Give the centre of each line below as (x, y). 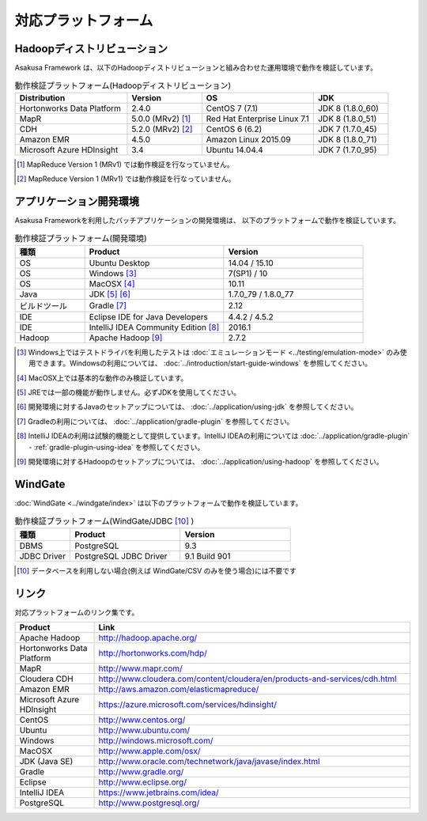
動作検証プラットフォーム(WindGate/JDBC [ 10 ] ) (104, 520)
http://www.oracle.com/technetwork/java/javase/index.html (209, 761)
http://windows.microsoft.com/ (156, 740)
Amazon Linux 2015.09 (249, 139)
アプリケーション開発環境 (77, 202)
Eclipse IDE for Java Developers (149, 316)
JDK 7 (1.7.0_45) (347, 129)
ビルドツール (43, 306)
